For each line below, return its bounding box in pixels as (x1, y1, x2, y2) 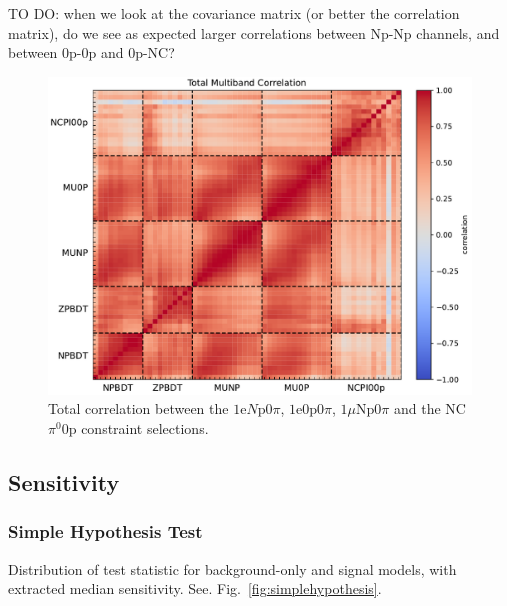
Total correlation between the (48, 398, 229, 419)
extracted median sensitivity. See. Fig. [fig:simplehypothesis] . (8, 578, 382, 599)
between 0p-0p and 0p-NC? (8, 42, 175, 63)
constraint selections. (81, 417, 209, 438)
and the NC (393, 398, 466, 419)
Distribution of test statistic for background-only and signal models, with (8, 558, 457, 579)
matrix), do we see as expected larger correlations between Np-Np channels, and (8, 22, 500, 43)
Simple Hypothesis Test (8, 519, 203, 544)
